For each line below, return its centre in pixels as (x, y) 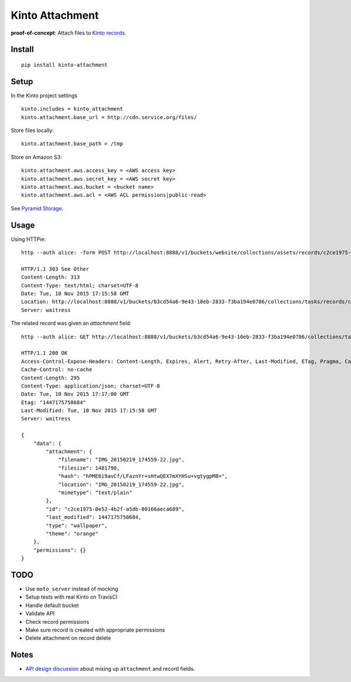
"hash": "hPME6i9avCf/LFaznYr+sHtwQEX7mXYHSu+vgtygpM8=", (143, 476)
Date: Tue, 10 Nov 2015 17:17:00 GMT (75, 394)
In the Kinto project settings (44, 95)
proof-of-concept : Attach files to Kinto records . (69, 33)
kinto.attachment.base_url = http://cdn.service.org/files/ (109, 117)
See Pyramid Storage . (37, 208)
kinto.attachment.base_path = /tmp (72, 144)
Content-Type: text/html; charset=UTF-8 (80, 285)
